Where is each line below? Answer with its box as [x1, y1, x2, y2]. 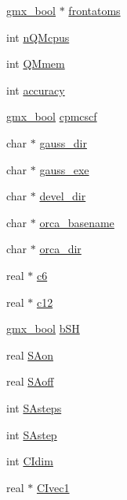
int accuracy [6, 81, 65, 98]
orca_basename [39, 214, 114, 230]
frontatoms [68, 2, 121, 18]
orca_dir [39, 241, 82, 257]
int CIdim [6, 453, 53, 469]
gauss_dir [39, 134, 87, 151]
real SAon [6, 346, 53, 363]
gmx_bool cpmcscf [6, 108, 97, 125]
